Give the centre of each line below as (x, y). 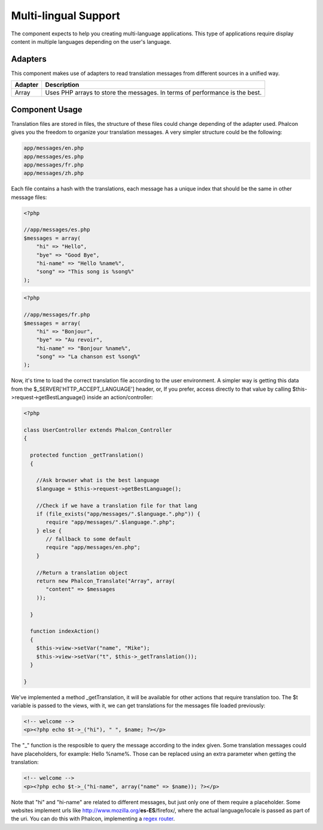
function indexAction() (65, 631)
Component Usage (47, 109)
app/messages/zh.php (54, 173)
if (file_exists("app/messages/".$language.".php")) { (118, 514)
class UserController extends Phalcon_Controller (98, 430)
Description (62, 85)
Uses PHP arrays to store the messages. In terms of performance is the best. (153, 93)
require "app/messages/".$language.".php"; (111, 522)
